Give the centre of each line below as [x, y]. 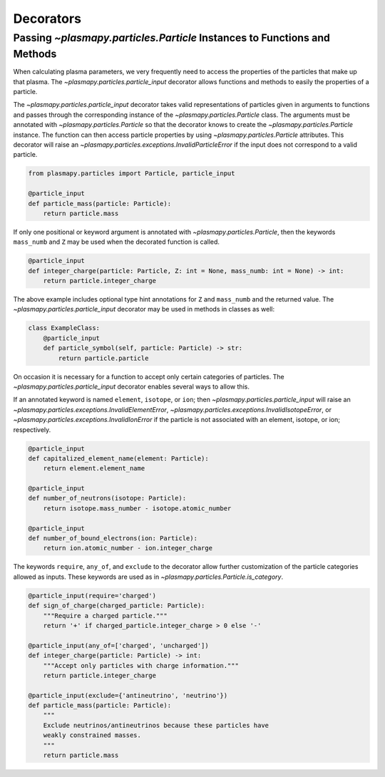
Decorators [47, 19]
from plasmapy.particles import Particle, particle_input [132, 174]
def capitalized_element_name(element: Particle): [119, 458]
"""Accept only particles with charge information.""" [141, 665]
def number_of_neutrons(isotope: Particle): [107, 498]
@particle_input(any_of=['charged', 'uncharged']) [119, 645]
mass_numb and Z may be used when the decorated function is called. [117, 242]
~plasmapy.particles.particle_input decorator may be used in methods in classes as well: [144, 309]
